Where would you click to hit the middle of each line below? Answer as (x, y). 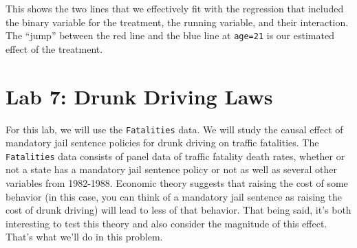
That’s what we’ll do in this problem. (84, 237)
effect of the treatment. (54, 48)
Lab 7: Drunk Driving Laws (139, 96)
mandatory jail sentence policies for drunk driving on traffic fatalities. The (162, 143)
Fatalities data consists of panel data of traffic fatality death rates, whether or (175, 156)
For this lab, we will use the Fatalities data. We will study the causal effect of (174, 129)
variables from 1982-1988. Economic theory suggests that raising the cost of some (177, 183)
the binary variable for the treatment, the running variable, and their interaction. (177, 22)
